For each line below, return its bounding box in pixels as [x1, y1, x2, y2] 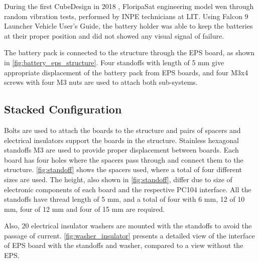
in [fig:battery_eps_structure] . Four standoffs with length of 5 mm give [4, 57, 224, 67]
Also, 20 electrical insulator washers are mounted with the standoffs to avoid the [4, 220, 252, 231]
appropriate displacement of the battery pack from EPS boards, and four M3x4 [4, 67, 248, 77]
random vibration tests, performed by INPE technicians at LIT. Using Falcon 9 [4, 11, 248, 21]
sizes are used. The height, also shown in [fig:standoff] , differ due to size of [4, 174, 232, 184]
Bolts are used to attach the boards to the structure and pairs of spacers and [4, 124, 241, 135]
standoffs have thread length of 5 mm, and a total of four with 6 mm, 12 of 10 [4, 194, 245, 204]
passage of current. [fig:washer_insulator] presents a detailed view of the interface [4, 230, 255, 240]
